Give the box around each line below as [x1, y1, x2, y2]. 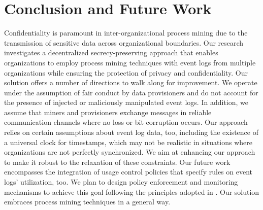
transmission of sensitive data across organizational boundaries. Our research [4, 37, 244, 48]
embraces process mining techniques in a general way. [4, 196, 171, 207]
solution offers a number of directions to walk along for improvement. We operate [4, 77, 257, 88]
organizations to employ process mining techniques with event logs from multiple [4, 57, 256, 67]
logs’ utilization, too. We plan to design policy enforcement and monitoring [4, 177, 238, 187]
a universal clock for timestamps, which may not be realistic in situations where [4, 136, 253, 147]
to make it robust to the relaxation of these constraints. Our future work [4, 156, 231, 167]
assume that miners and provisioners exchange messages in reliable [4, 107, 212, 117]
